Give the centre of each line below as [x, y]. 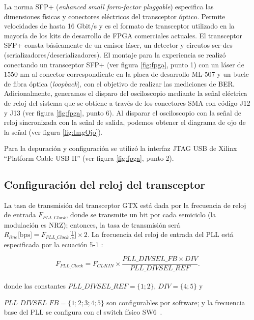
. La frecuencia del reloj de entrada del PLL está [160, 234]
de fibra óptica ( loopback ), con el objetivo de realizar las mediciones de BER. [119, 83]
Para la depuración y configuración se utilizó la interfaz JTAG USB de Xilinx [121, 148]
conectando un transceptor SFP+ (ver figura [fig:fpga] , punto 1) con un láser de [124, 64]
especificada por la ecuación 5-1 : [54, 244]
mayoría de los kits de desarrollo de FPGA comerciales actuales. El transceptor [123, 35]
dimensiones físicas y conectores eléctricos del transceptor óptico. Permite [115, 16]
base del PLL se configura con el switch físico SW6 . [83, 312]
